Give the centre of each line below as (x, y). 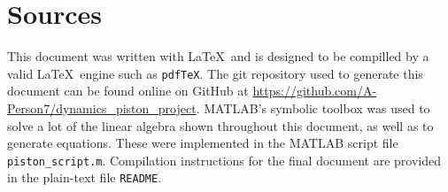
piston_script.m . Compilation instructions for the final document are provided (224, 160)
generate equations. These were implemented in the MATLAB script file (203, 143)
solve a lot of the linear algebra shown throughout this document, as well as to (220, 125)
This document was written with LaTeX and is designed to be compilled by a (218, 56)
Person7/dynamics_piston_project (102, 108)
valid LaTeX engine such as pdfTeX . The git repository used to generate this (215, 73)
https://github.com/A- (315, 91)
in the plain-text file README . (85, 177)
